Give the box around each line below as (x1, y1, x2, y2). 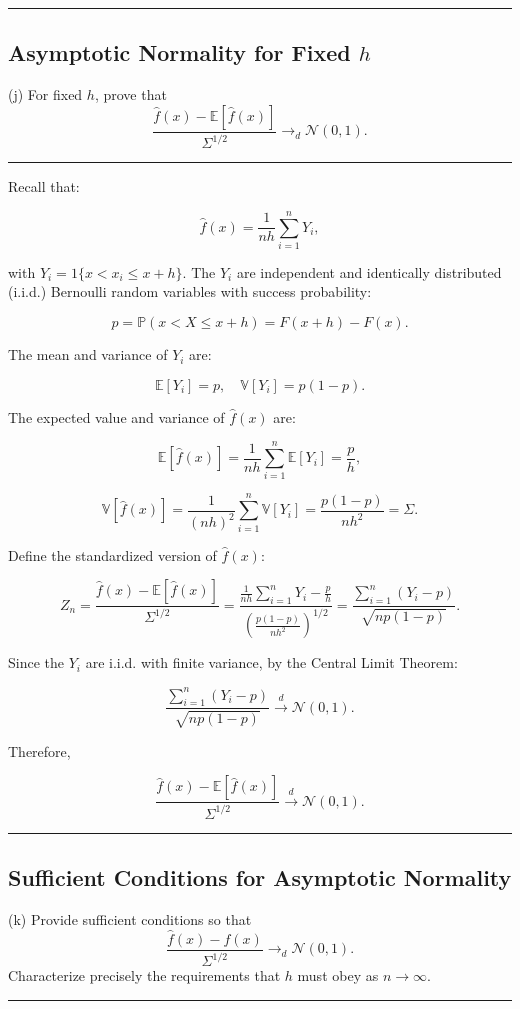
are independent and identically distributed (236, 261, 502, 282)
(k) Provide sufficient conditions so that (8, 908, 252, 929)
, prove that (94, 84, 167, 105)
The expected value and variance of (8, 406, 225, 427)
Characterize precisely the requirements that (8, 965, 281, 986)
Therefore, (8, 740, 71, 761)
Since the (8, 652, 64, 673)
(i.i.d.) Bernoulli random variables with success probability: (8, 281, 372, 302)
